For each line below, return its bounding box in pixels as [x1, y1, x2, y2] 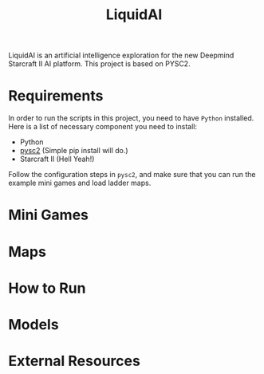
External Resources [8, 352, 141, 370]
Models [8, 315, 59, 333]
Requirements [8, 87, 104, 105]
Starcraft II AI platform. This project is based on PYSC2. [8, 59, 191, 69]
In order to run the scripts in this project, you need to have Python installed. [8, 113, 254, 123]
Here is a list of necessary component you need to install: [8, 122, 198, 132]
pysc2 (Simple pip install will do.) [19, 146, 129, 156]
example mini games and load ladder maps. [8, 178, 152, 188]
